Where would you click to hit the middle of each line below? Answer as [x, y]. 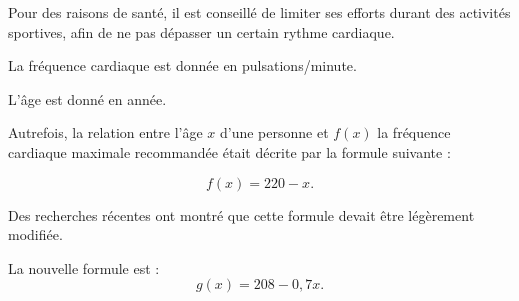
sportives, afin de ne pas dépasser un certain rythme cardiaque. [201, 31]
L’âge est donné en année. [87, 98]
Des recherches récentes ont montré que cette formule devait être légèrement [241, 214]
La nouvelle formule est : [84, 267]
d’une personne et [274, 132]
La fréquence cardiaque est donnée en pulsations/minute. [182, 65]
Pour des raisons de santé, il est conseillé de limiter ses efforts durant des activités [259, 12]
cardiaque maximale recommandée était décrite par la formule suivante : [229, 151]
